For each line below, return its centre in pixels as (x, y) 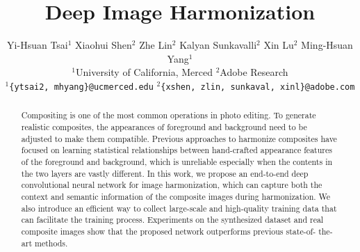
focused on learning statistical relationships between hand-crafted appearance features (177, 150)
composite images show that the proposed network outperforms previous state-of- (169, 231)
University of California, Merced (145, 72)
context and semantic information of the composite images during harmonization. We (176, 196)
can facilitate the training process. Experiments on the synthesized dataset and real (172, 220)
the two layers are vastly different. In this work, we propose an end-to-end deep (165, 173)
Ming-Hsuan (327, 45)
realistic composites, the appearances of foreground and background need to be (164, 127)
